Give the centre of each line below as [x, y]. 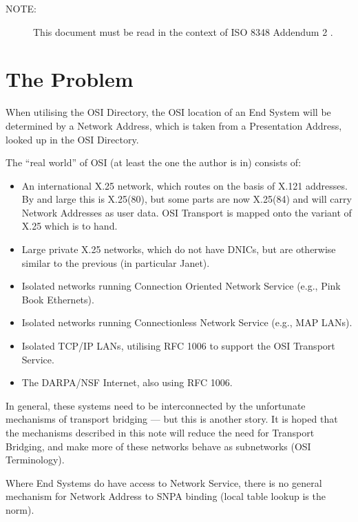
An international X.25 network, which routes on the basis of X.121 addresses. [185, 185]
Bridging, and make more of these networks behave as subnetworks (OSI [158, 446]
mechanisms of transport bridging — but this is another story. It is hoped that [172, 419]
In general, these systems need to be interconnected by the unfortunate [156, 405]
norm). [20, 509]
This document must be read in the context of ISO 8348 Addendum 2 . [183, 31]
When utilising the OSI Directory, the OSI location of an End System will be [168, 112]
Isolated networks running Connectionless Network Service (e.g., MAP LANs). [187, 322]
